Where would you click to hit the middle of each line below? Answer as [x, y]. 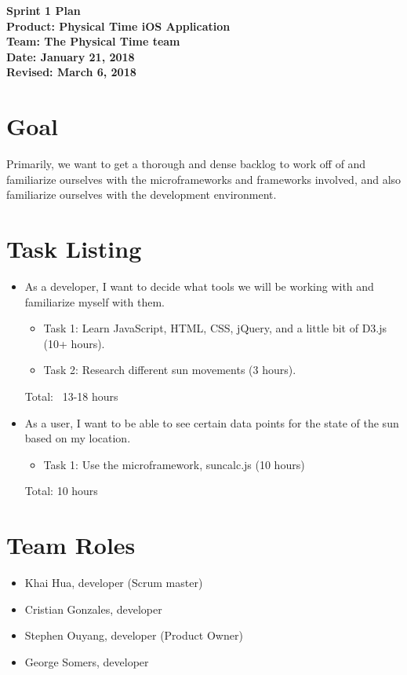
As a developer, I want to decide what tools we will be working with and [199, 286]
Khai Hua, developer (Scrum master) [114, 583]
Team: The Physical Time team [93, 41]
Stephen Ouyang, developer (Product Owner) [134, 635]
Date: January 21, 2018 [71, 56]
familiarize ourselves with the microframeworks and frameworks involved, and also [204, 179]
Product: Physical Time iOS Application [118, 26]
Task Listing [74, 249]
